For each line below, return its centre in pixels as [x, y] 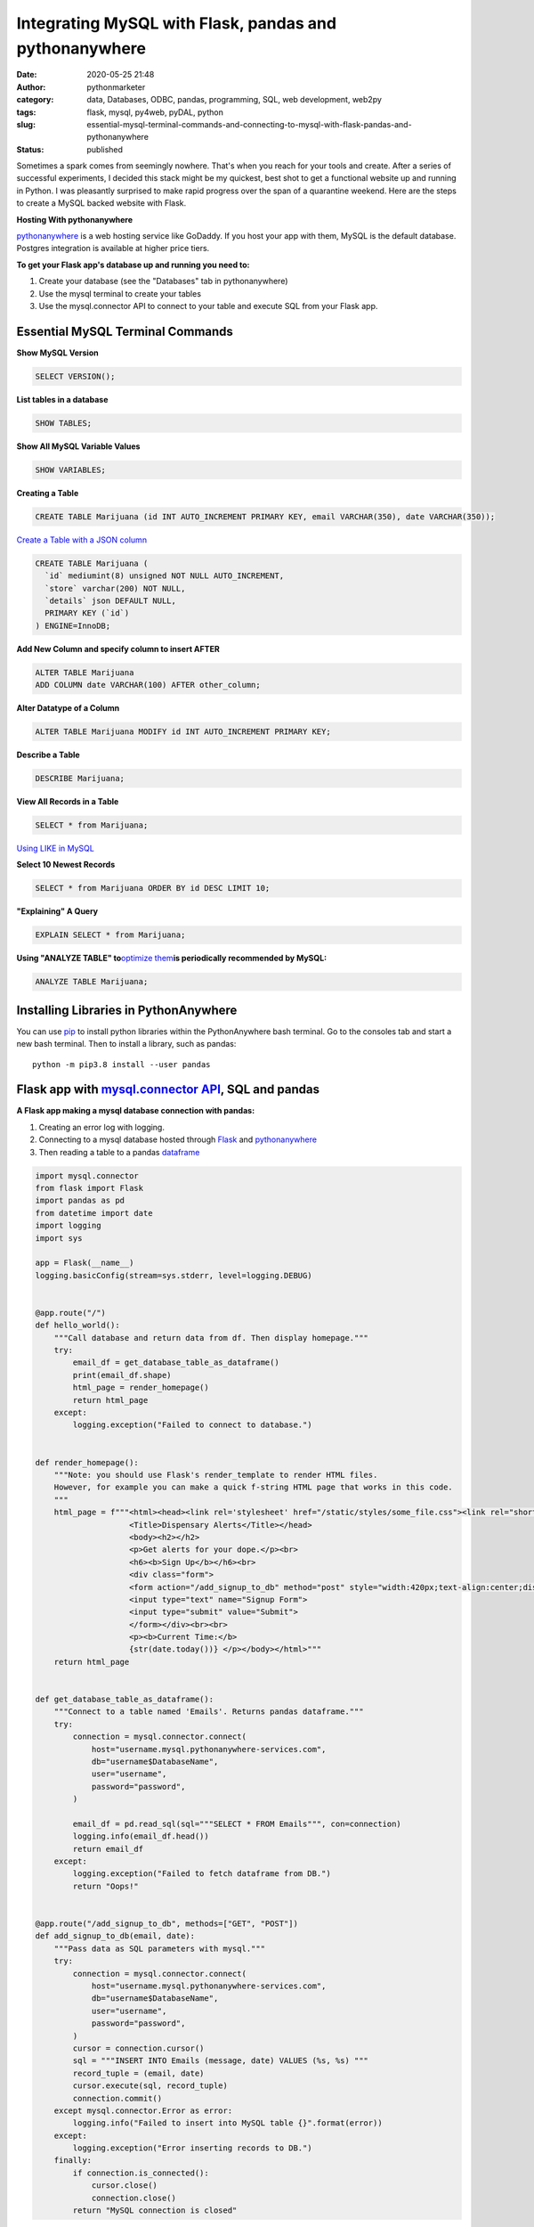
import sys [59, 1238]
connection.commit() [117, 2098]
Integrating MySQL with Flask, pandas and [177, 23]
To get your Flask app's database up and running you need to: [133, 265]
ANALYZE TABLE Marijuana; [92, 982]
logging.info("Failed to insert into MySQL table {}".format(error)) [227, 2123]
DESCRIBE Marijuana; [80, 778]
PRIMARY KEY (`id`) [87, 613]
